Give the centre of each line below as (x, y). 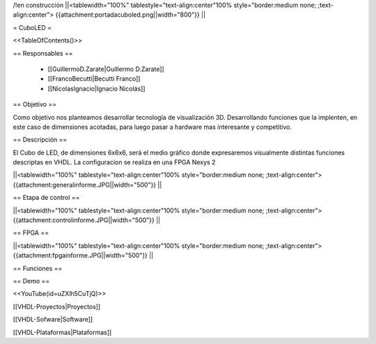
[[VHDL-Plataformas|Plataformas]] (62, 332)
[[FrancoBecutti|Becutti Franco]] (94, 79)
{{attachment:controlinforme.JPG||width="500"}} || (86, 220)
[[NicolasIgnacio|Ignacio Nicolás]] (96, 88)
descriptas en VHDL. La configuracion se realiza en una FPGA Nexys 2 (114, 162)
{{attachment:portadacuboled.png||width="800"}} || (130, 15)
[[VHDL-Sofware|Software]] (53, 320)
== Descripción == (40, 140)
